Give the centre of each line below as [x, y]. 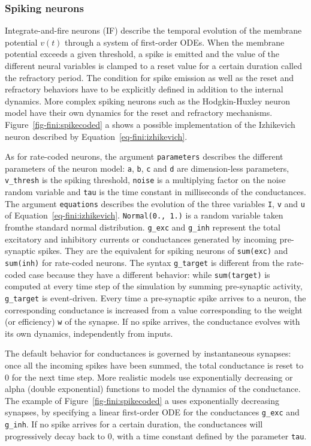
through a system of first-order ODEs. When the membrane [175, 42]
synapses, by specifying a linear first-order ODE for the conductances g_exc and [152, 412]
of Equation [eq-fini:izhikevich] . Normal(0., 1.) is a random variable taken [144, 215]
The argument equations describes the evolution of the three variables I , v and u [155, 203]
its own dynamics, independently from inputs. [89, 333]
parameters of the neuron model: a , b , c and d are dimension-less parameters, [147, 168]
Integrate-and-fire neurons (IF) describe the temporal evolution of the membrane [153, 30]
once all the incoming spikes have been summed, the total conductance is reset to [154, 365]
